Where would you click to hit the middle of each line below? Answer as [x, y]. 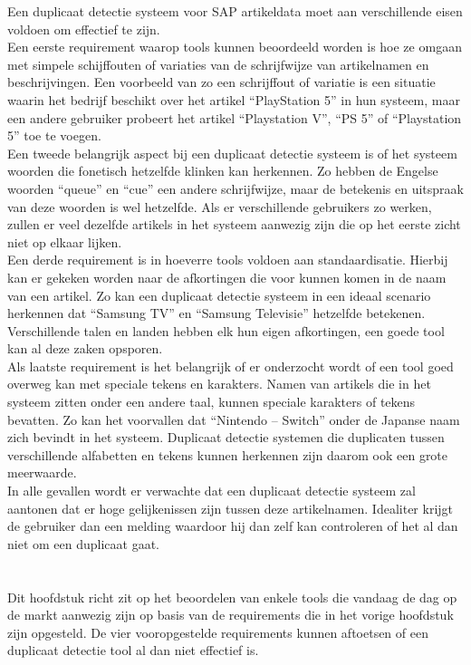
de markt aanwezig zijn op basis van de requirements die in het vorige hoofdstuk [231, 615]
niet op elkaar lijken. [65, 241]
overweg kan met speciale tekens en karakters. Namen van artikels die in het [219, 384]
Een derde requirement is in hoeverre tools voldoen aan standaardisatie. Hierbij [228, 260]
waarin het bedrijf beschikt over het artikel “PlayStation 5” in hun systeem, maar [234, 99]
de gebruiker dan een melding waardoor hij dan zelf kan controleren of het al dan [233, 526]
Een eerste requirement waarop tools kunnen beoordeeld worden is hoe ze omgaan [235, 47]
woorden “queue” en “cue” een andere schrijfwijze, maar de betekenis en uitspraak [235, 188]
